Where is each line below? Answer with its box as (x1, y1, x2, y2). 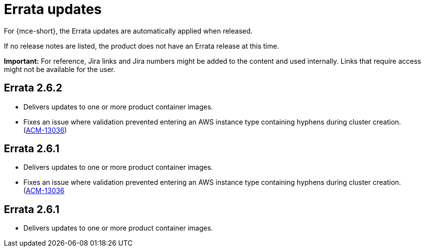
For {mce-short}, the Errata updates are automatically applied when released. (4, 26, 253, 35)
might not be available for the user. (4, 65, 116, 73)
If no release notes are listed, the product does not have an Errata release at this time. (4, 41, 279, 50)
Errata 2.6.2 (4, 82, 62, 94)
